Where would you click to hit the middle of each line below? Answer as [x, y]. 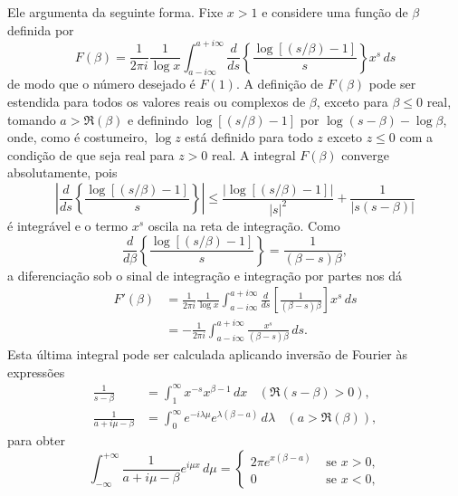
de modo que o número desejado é [101, 84]
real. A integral [253, 154]
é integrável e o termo [68, 225]
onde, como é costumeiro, [77, 137]
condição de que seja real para [91, 154]
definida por [41, 29]
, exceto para [352, 102]
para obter [36, 440]
